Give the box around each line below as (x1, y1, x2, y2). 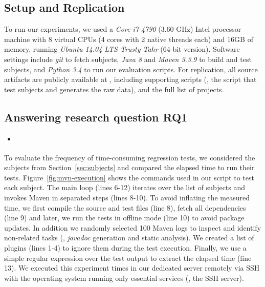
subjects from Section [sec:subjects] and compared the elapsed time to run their (4, 162, 255, 173)
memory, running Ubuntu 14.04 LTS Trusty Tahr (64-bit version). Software (4, 44, 240, 54)
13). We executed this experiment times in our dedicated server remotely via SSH (4, 262, 260, 273)
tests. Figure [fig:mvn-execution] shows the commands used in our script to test (4, 172, 254, 182)
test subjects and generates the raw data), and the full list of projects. (4, 84, 224, 94)
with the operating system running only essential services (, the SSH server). (4, 272, 244, 283)
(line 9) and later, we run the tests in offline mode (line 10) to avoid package (4, 212, 245, 223)
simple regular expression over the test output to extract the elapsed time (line (4, 252, 252, 263)
